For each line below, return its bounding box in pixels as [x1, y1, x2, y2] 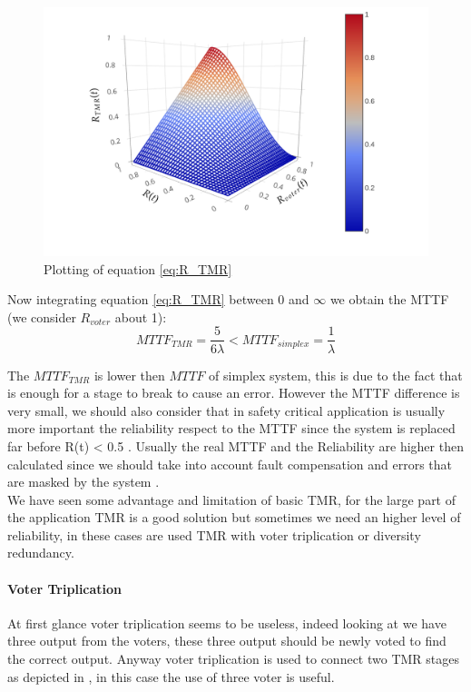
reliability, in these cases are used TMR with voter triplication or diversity [7, 525, 421, 544]
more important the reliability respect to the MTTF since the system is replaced [7, 419, 456, 438]
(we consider [7, 307, 76, 326]
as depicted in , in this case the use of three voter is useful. [7, 667, 335, 686]
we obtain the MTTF [329, 290, 449, 309]
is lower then [93, 365, 165, 384]
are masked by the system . [7, 472, 160, 491]
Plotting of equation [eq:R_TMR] [44, 259, 232, 278]
